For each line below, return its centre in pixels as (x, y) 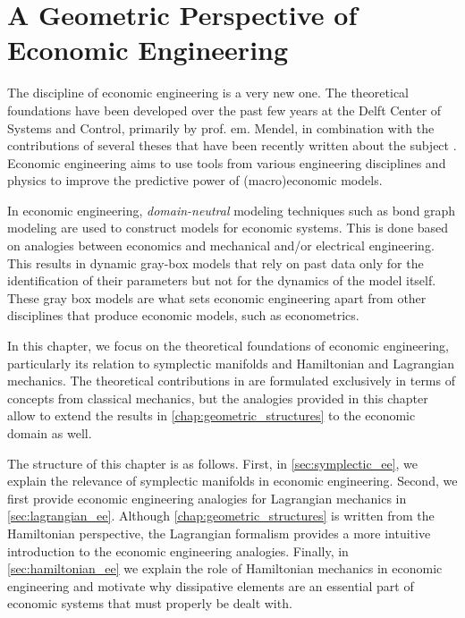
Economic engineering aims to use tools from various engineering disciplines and (227, 162)
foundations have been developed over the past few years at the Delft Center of (224, 110)
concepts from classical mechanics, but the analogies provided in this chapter (218, 398)
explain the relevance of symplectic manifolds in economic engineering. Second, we (232, 481)
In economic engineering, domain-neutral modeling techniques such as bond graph (232, 210)
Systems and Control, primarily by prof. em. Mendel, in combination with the (221, 127)
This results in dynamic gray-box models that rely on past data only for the (216, 262)
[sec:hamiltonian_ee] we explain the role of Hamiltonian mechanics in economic (225, 568)
